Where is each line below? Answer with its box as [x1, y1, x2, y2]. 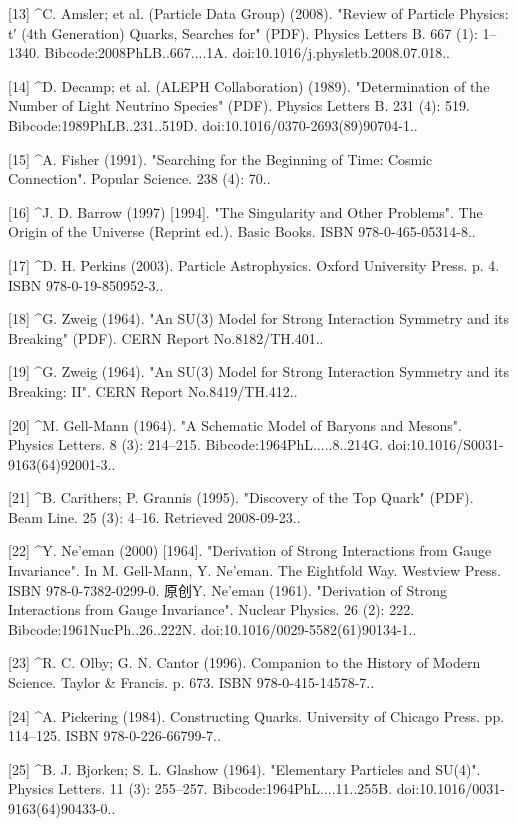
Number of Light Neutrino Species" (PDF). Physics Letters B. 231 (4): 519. [8, 95, 471, 116]
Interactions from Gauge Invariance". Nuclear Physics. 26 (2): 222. [8, 599, 415, 620]
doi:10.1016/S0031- [387, 434, 504, 455]
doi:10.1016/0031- [396, 778, 505, 799]
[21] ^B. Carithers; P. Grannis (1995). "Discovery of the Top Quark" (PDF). [8, 487, 474, 508]
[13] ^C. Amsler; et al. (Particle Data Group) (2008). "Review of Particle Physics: [8, 3, 509, 23]
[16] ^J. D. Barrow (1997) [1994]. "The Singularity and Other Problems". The [8, 201, 483, 222]
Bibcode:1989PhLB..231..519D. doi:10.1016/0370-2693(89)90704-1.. [8, 114, 418, 135]
